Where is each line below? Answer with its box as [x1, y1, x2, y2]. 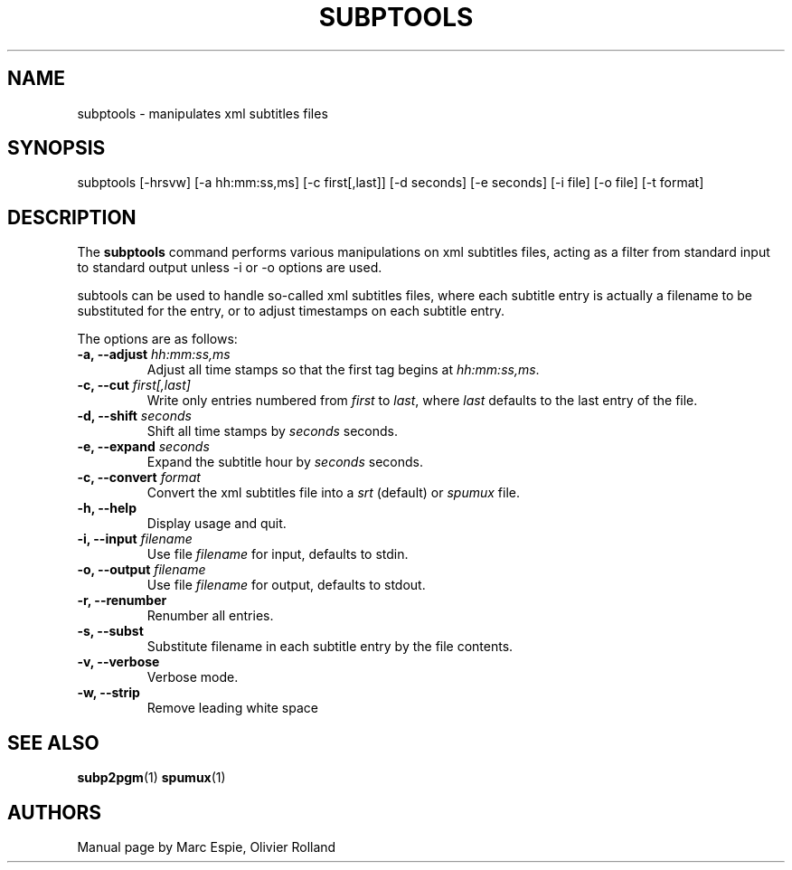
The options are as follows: [77, 331, 238, 347]
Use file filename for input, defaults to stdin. [146, 546, 409, 563]
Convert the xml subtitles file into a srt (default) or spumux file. [146, 485, 521, 501]
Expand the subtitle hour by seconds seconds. [146, 454, 423, 470]
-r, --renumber [77, 592, 167, 609]
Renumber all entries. [146, 608, 274, 624]
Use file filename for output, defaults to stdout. [146, 577, 426, 593]
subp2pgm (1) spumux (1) [77, 770, 226, 786]
